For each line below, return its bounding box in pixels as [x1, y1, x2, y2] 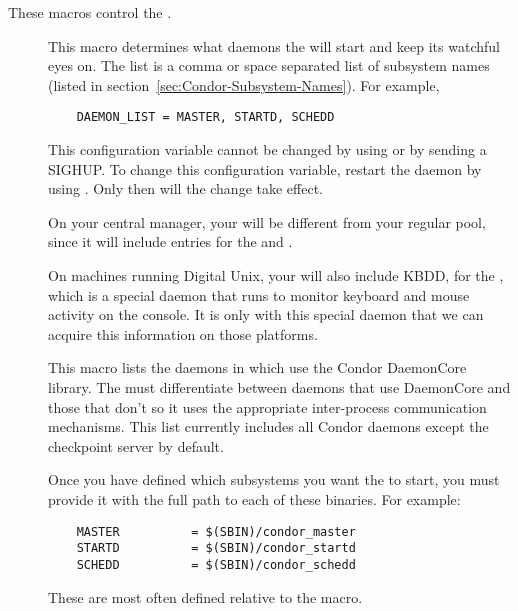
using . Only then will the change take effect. [48, 178, 324, 199]
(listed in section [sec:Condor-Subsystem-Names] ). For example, [48, 74, 440, 95]
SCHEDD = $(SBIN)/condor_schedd [76, 557, 356, 572]
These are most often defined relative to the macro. [48, 586, 363, 607]
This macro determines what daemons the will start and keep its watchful [48, 35, 500, 56]
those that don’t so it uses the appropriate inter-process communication [48, 396, 487, 417]
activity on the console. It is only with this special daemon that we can [48, 304, 484, 325]
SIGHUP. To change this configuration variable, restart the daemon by [48, 158, 482, 179]
